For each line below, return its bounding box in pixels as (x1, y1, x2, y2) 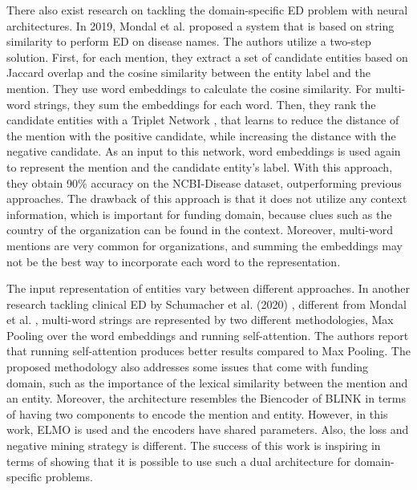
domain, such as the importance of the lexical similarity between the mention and (6, 374, 408, 391)
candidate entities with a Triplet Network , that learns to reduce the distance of (6, 111, 399, 128)
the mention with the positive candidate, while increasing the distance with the (6, 127, 396, 144)
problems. (45, 468, 93, 485)
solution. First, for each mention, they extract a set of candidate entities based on (6, 48, 408, 65)
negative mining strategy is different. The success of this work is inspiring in (6, 437, 381, 454)
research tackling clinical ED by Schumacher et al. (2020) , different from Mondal (6, 295, 407, 312)
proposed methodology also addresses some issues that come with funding (6, 358, 369, 375)
